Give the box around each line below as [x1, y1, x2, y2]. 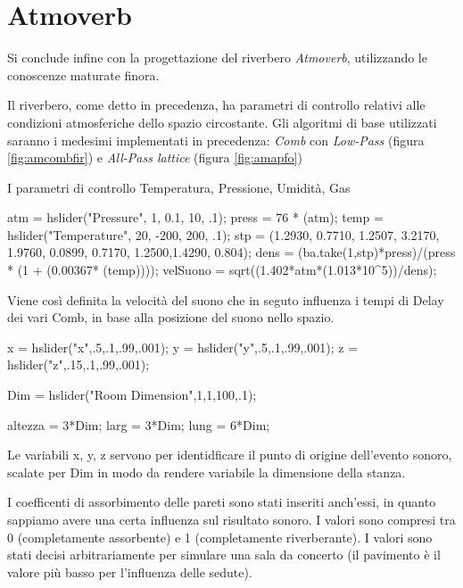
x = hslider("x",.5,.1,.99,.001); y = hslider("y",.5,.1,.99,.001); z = [7, 337, 359, 356]
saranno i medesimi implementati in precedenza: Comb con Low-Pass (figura [7, 130, 425, 149]
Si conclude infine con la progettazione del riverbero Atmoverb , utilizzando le [7, 48, 427, 67]
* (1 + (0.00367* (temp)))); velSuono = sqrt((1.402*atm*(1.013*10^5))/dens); [7, 261, 437, 279]
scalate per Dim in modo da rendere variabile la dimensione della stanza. [7, 462, 406, 481]
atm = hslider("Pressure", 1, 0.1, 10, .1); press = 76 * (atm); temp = [7, 208, 384, 227]
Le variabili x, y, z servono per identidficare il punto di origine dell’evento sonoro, [7, 445, 452, 464]
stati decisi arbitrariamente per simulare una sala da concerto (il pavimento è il [7, 545, 441, 564]
